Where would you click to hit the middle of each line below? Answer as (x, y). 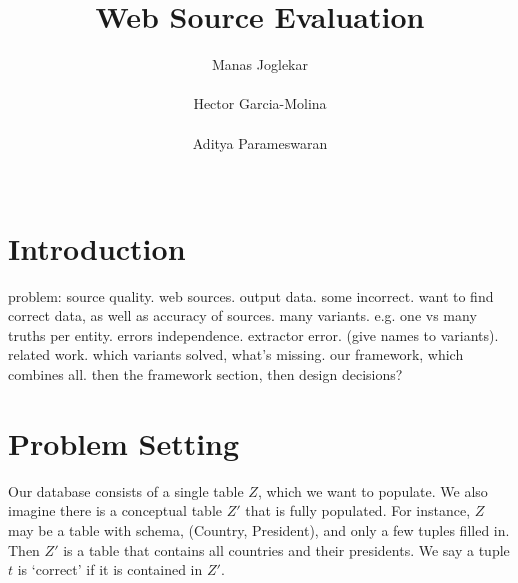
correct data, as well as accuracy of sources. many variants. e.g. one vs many (242, 315)
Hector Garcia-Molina (260, 103)
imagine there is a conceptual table (115, 510)
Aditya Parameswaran (260, 142)
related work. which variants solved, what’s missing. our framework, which (236, 354)
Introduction (97, 247)
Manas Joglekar (260, 64)
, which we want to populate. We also (372, 490)
